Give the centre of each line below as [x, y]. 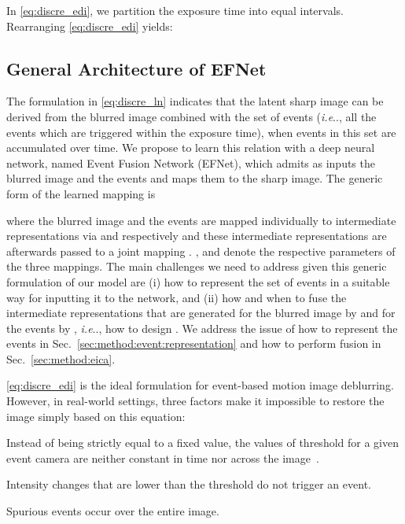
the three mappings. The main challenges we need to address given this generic [197, 266]
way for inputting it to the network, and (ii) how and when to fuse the [177, 297]
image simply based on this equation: [96, 416]
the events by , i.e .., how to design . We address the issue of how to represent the [202, 328]
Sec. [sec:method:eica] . [61, 358]
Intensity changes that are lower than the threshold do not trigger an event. [189, 484]
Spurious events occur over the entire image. [113, 511]
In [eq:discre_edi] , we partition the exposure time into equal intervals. [175, 10]
